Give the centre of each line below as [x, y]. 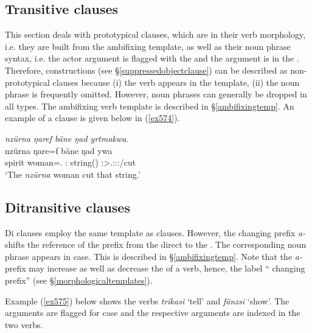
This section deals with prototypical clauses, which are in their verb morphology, [155, 34]
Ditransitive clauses [68, 207]
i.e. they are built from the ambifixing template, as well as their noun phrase [148, 46]
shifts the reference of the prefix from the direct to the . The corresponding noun [156, 244]
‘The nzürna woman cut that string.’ [73, 174]
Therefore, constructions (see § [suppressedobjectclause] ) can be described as [146, 70]
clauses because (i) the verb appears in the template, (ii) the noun [176, 82]
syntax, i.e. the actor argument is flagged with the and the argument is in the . [152, 58]
